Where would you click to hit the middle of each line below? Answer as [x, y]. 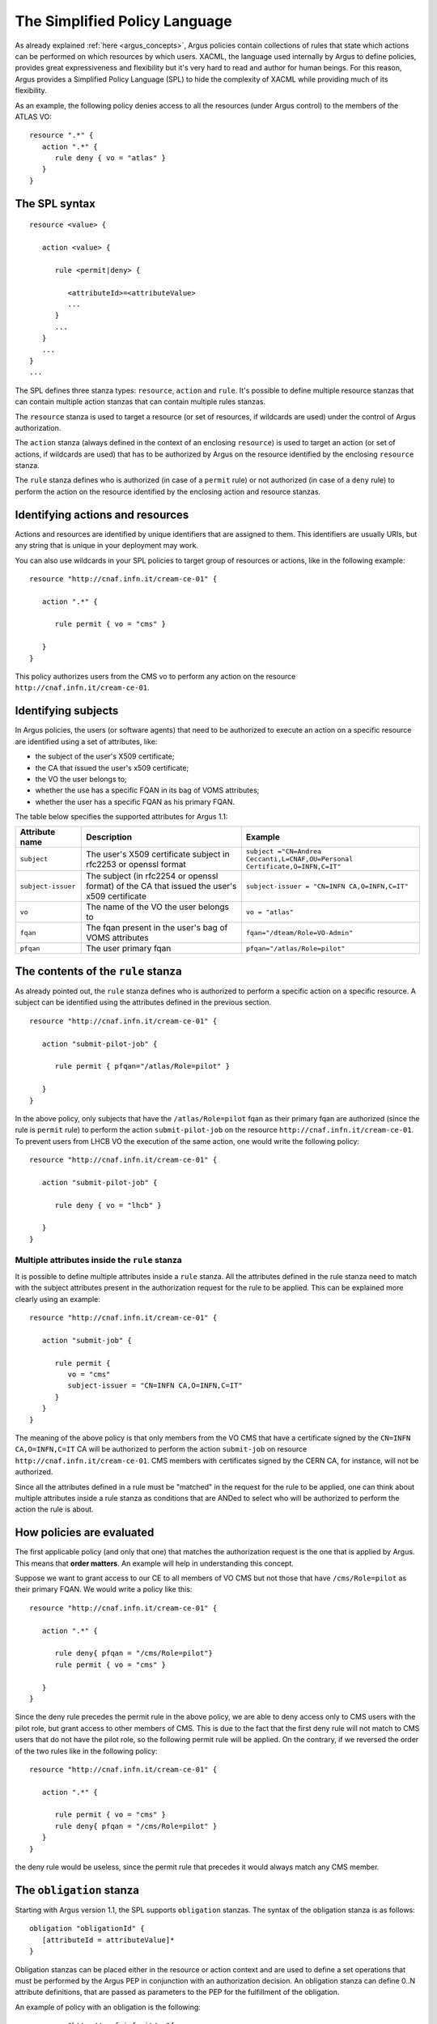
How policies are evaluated [85, 1533]
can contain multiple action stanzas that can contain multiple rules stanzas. [140, 402]
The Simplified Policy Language [123, 21]
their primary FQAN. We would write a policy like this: [104, 1589]
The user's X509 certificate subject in [158, 854]
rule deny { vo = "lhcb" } [108, 1205]
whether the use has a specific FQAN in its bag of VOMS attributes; [147, 790]
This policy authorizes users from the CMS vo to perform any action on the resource [155, 677]
